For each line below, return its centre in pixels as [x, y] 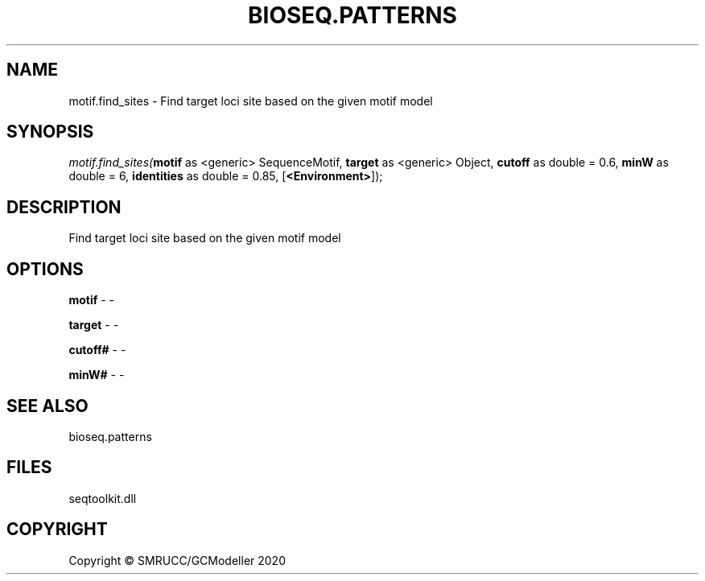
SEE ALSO [47, 406]
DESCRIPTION [64, 207]
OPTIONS [45, 269]
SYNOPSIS [50, 132]
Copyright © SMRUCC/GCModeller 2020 [177, 560]
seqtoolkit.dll [103, 498]
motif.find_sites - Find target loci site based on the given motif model [251, 101]
